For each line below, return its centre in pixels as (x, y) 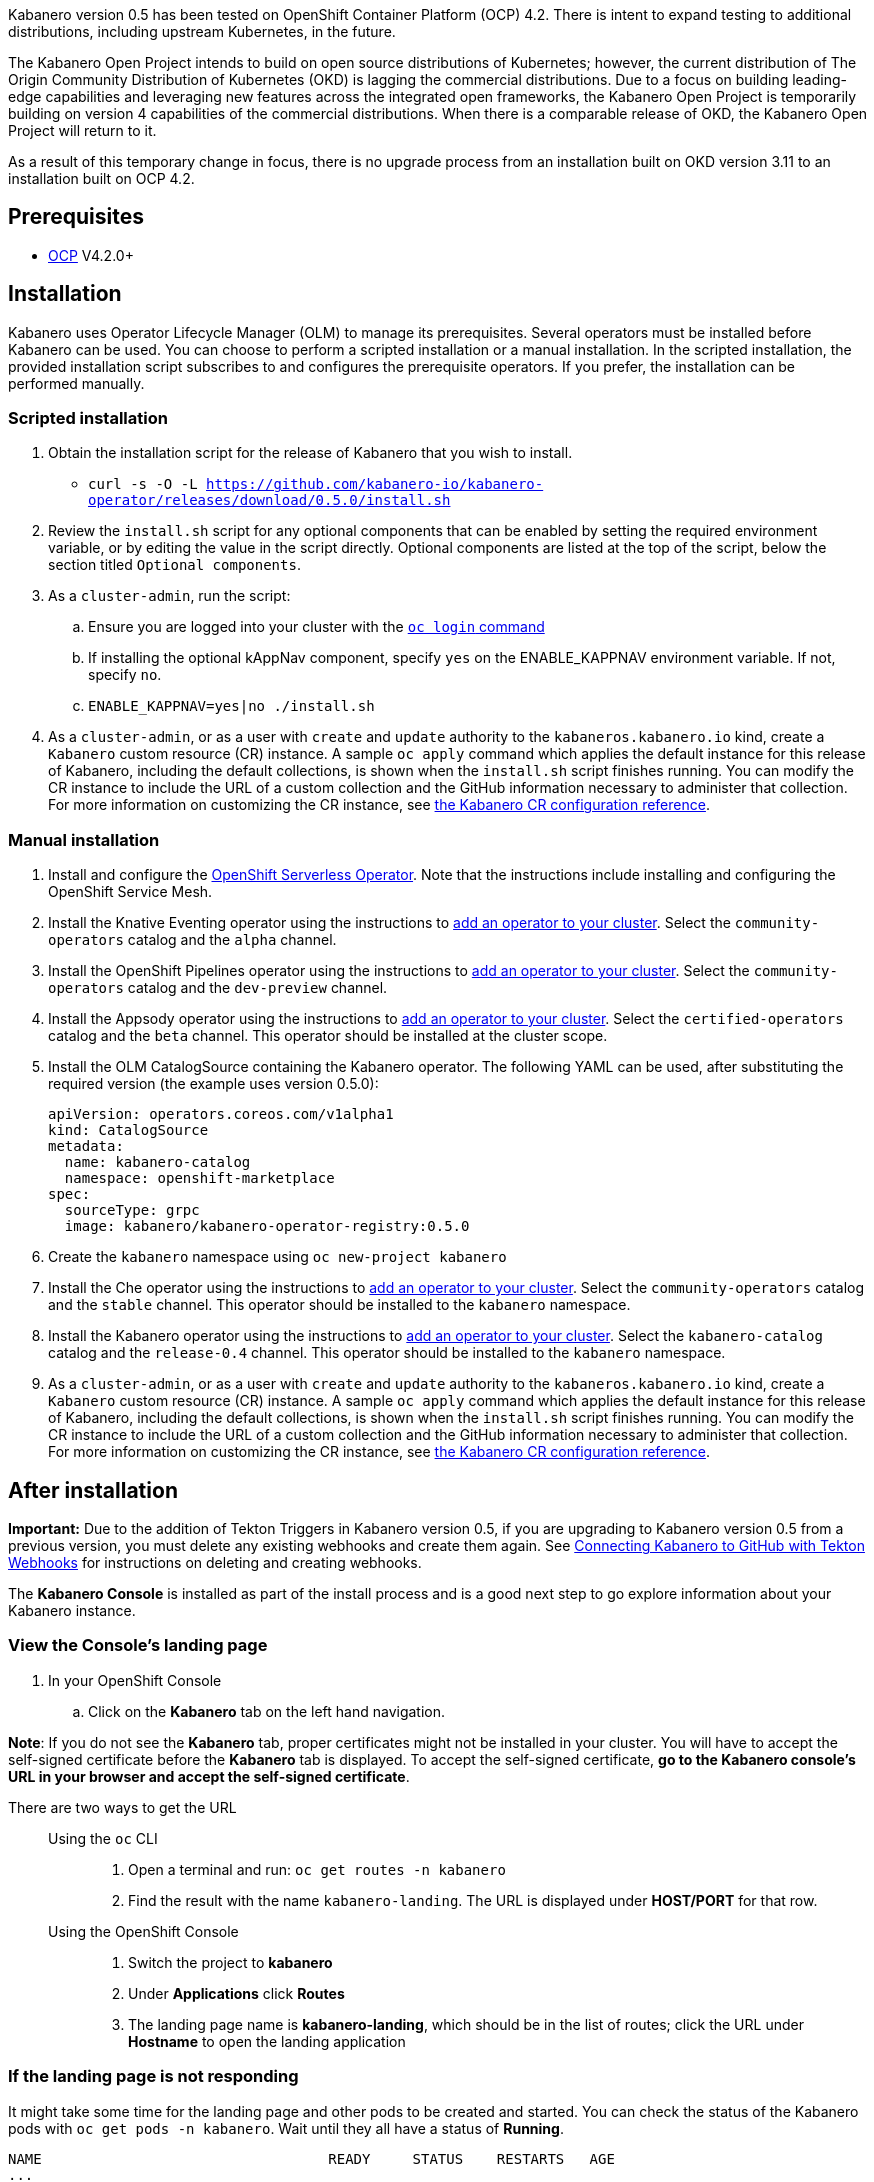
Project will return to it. (82, 130)
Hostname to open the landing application (267, 2041)
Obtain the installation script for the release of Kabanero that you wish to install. (310, 453)
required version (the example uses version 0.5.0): (213, 1084)
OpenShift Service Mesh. (130, 892)
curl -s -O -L (143, 484)
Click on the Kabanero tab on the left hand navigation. (267, 1711)
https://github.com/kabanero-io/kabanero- (375, 484)
